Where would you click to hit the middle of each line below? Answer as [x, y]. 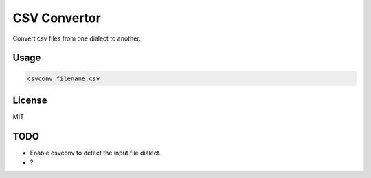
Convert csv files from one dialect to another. [77, 38]
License [30, 100]
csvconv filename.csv [64, 78]
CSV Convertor [57, 18]
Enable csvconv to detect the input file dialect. [95, 153]
